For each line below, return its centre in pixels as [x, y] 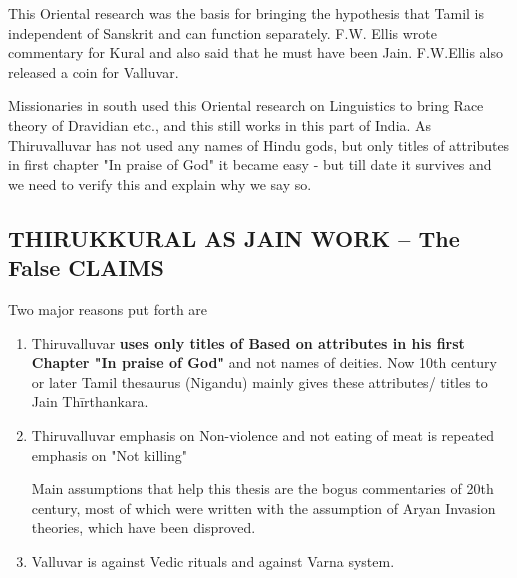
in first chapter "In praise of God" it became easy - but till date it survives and [250, 164]
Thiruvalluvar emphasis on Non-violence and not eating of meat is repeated [263, 434]
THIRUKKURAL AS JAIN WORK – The [234, 237]
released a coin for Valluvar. [93, 71]
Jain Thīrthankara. [90, 401]
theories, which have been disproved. [143, 527]
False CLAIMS [86, 267]
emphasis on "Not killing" [109, 454]
